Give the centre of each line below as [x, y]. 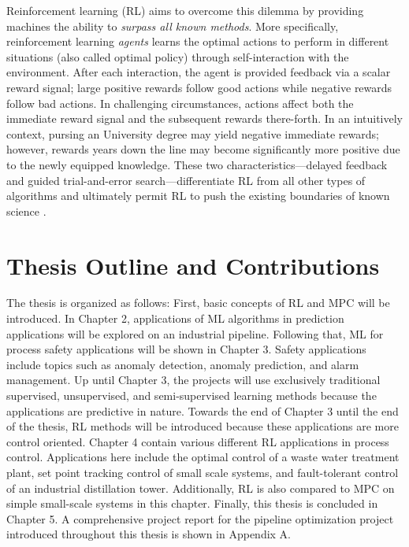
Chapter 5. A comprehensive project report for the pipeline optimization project [200, 518]
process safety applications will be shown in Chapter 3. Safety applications [186, 349]
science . [26, 211]
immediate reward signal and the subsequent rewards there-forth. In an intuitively [205, 118]
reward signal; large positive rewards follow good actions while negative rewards [199, 87]
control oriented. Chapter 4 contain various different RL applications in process [198, 441]
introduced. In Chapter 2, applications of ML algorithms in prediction [175, 318]
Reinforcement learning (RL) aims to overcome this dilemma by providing [185, 10]
